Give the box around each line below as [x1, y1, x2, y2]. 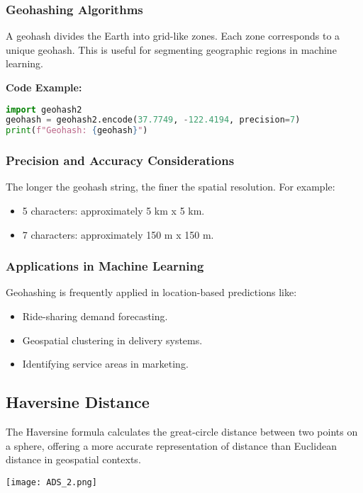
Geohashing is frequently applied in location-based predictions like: [6, 285, 297, 300]
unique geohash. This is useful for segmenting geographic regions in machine [6, 42, 337, 57]
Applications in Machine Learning [6, 257, 204, 275]
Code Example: [6, 80, 82, 94]
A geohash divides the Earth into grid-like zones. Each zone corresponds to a [6, 28, 340, 43]
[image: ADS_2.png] [6, 477, 97, 487]
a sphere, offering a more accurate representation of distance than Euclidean [6, 438, 337, 453]
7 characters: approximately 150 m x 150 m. [22, 227, 214, 242]
